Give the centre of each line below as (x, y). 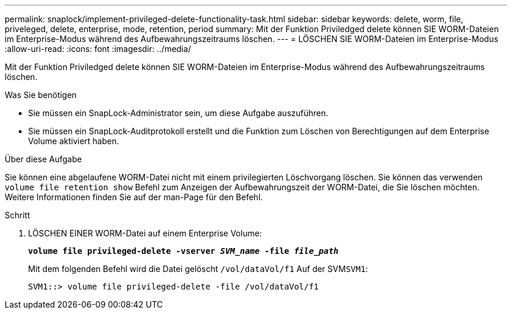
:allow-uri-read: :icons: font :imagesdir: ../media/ (98, 49)
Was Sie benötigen (41, 95)
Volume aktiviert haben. (74, 141)
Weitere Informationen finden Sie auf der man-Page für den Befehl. (134, 197)
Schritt (18, 215)
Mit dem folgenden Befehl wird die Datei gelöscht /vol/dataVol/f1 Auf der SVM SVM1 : (198, 269)
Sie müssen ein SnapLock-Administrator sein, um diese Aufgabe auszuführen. (178, 113)
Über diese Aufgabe (43, 159)
